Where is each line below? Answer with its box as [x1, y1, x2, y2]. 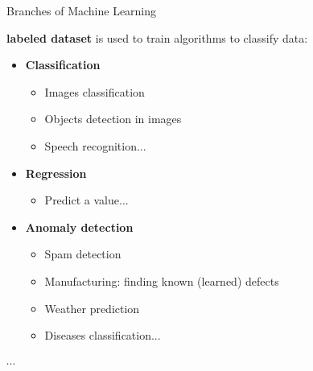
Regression [25, 164, 87, 181]
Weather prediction [44, 299, 140, 316]
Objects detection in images [44, 110, 182, 127]
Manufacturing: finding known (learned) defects [44, 272, 279, 289]
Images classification [44, 83, 145, 100]
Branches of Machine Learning [6, 2, 157, 19]
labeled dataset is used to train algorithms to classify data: [6, 29, 308, 46]
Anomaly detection [25, 218, 134, 235]
